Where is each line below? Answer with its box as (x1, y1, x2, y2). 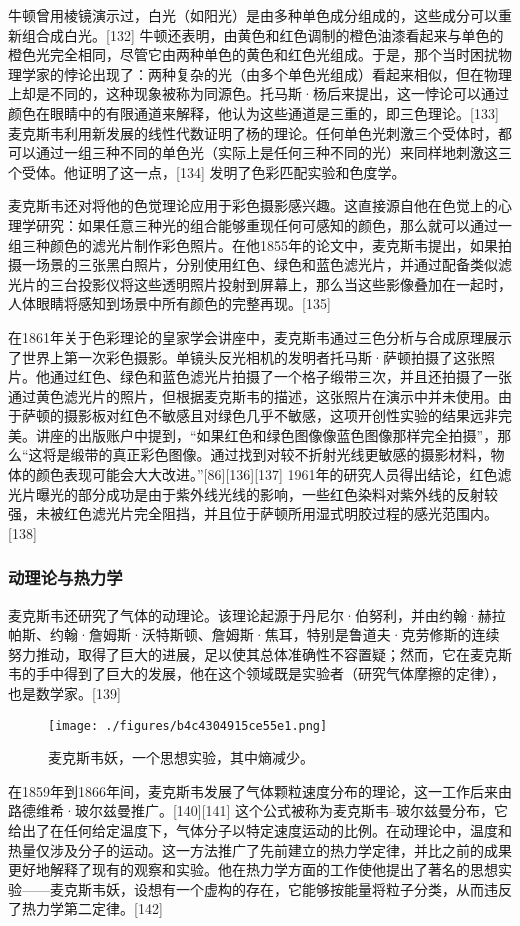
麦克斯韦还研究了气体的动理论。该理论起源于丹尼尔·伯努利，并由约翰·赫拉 (8, 604, 506, 625)
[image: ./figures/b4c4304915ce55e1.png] (48, 718, 328, 733)
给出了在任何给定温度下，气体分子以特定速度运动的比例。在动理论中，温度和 (8, 820, 512, 841)
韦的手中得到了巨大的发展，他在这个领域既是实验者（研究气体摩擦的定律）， (8, 663, 505, 684)
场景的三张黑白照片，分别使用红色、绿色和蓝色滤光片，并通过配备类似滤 (35, 254, 512, 275)
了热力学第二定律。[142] (8, 898, 163, 919)
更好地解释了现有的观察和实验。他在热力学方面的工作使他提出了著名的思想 (8, 859, 498, 880)
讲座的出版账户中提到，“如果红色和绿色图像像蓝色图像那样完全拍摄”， (35, 424, 498, 445)
